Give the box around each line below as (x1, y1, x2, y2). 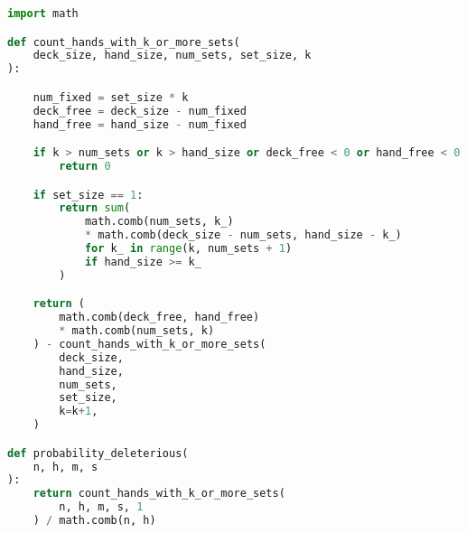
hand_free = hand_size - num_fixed (33, 117, 247, 131)
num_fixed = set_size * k (33, 90, 189, 104)
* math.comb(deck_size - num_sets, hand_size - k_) (84, 229, 402, 242)
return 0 (59, 159, 111, 173)
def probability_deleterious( (7, 446, 189, 460)
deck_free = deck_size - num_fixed (33, 104, 247, 117)
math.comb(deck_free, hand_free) (59, 311, 260, 324)
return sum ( (59, 201, 131, 215)
